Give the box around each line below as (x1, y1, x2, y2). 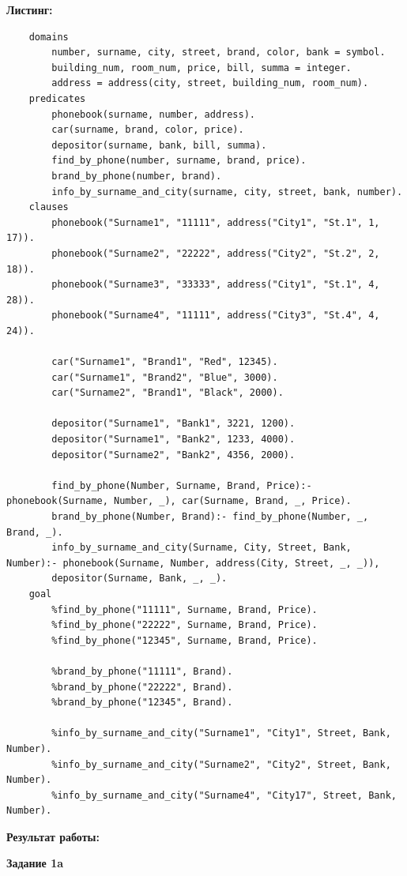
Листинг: (6, 2, 53, 17)
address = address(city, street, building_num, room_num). (51, 77, 369, 89)
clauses (28, 201, 69, 213)
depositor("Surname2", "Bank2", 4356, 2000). (51, 449, 296, 461)
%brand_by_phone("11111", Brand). (51, 665, 233, 677)
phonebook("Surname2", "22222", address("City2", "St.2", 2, (51, 247, 380, 259)
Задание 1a (6, 855, 64, 871)
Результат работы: (6, 828, 100, 844)
